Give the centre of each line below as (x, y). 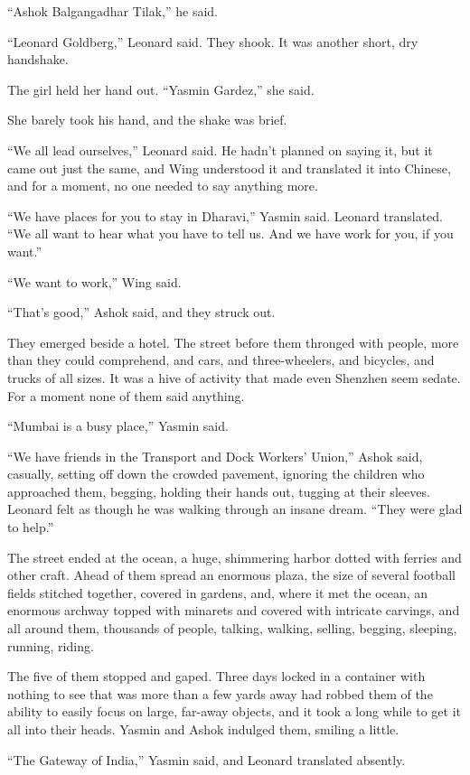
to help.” (31, 527)
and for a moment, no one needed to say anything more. (163, 186)
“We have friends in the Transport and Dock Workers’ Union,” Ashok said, (215, 456)
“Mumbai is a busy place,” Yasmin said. (118, 426)
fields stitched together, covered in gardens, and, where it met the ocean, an (218, 592)
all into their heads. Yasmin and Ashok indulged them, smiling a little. (203, 729)
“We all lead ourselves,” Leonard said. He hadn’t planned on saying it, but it (220, 149)
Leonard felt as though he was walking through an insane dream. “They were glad (235, 509)
